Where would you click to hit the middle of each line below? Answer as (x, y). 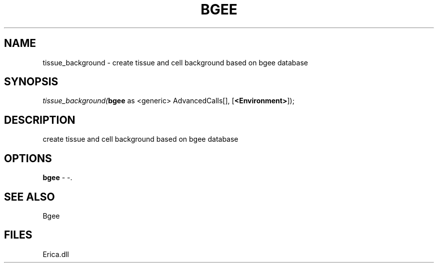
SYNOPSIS (31, 82)
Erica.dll (56, 254)
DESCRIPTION (40, 120)
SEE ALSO (29, 197)
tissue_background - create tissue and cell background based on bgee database (175, 62)
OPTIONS (28, 158)
